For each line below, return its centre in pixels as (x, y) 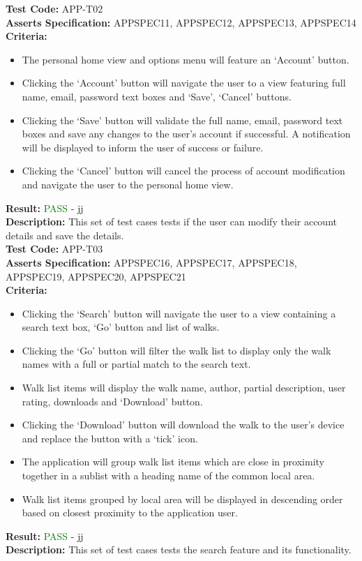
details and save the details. (65, 235)
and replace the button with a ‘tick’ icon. (110, 438)
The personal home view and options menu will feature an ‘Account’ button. (186, 59)
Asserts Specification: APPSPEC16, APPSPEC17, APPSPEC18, (151, 262)
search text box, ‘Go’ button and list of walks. (121, 327)
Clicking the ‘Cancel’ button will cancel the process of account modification (183, 171)
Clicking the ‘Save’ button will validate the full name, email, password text (182, 120)
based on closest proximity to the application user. (130, 513)
